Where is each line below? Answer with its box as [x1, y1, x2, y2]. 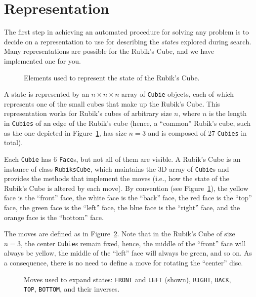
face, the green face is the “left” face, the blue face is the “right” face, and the [4, 202, 240, 212]
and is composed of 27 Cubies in [148, 127, 247, 138]
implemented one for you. [4, 55, 81, 66]
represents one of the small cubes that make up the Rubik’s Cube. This [4, 98, 220, 109]
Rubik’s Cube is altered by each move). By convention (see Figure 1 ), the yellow [4, 183, 249, 193]
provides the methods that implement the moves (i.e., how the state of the [4, 173, 229, 184]
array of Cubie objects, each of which [121, 89, 234, 99]
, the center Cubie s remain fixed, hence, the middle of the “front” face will [21, 238, 246, 248]
